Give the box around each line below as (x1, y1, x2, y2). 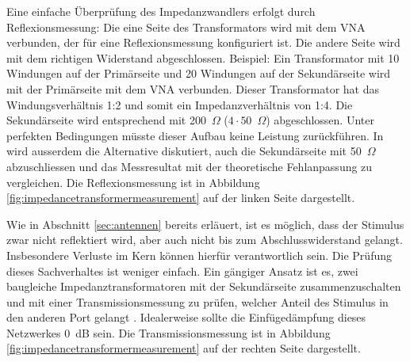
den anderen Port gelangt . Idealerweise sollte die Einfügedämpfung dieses (6, 309, 366, 326)
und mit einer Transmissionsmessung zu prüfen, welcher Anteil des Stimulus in (6, 293, 389, 310)
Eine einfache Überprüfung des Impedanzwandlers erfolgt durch (6, 3, 316, 19)
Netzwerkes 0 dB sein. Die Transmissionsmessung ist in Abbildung (6, 324, 331, 341)
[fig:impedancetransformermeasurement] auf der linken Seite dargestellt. (6, 189, 355, 206)
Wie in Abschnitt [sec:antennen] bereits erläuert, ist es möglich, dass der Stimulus (6, 215, 404, 232)
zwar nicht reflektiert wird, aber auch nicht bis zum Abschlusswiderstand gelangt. (6, 231, 403, 248)
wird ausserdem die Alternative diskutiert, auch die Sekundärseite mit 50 (6, 143, 362, 159)
